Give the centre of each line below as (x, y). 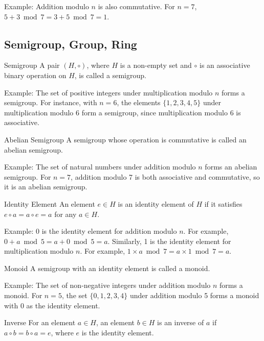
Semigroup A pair (32, 65)
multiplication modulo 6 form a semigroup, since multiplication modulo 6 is (123, 112)
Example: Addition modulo (47, 6)
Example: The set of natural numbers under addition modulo (100, 167)
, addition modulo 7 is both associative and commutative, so (165, 176)
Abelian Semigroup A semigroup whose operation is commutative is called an (125, 139)
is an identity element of (156, 203)
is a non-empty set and (156, 65)
